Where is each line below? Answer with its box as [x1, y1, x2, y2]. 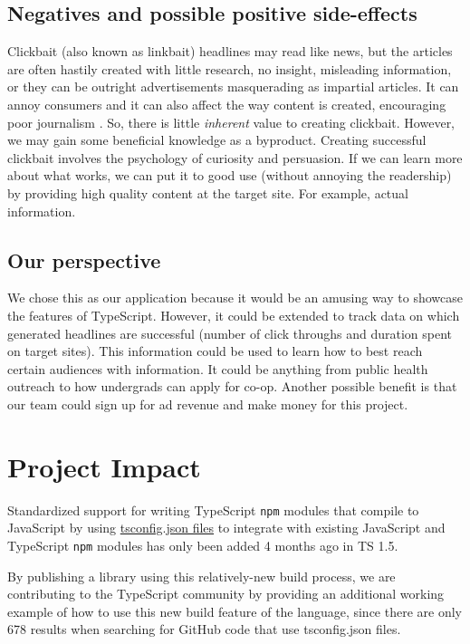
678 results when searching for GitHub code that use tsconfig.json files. [7, 620, 401, 639]
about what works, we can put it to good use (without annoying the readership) [7, 166, 452, 185]
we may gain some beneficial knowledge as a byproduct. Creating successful [7, 130, 427, 149]
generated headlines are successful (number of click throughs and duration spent [7, 323, 453, 342]
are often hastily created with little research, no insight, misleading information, [7, 59, 452, 78]
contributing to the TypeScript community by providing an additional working [7, 584, 445, 603]
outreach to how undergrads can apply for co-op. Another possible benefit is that [7, 377, 457, 396]
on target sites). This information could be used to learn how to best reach [7, 341, 423, 360]
